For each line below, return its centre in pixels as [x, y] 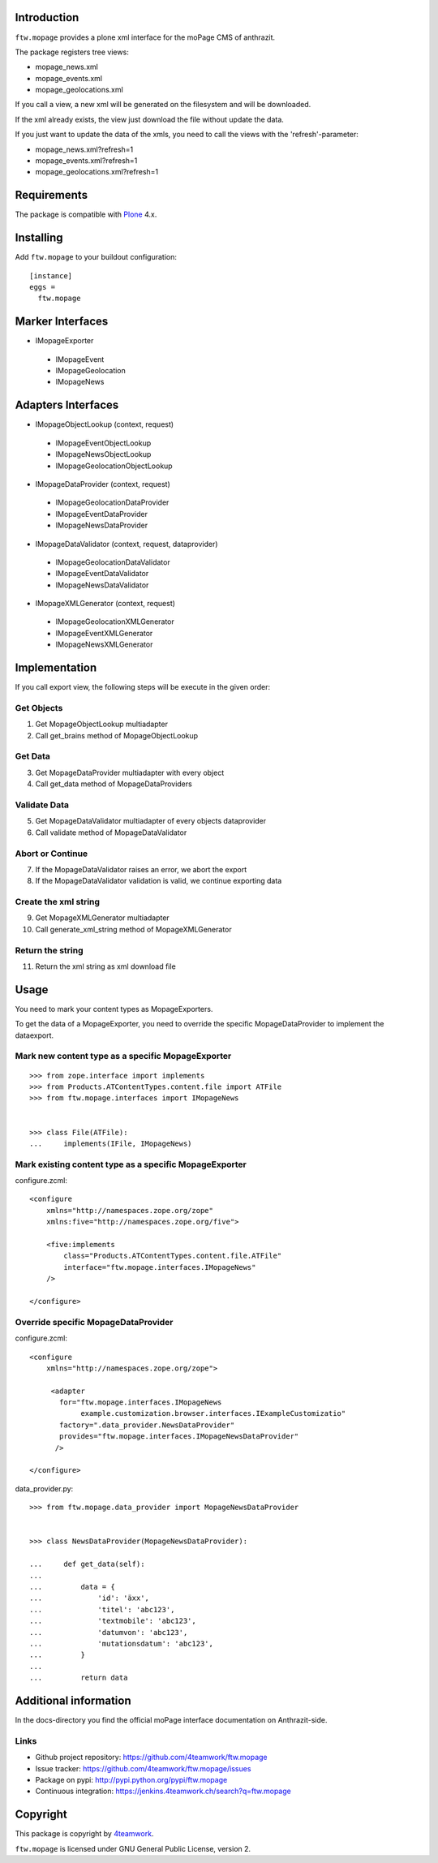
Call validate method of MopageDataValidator [111, 833]
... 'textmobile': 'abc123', [113, 1621]
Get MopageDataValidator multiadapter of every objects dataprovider [151, 821]
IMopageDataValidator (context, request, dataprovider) [127, 544]
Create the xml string [58, 902]
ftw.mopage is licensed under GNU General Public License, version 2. [133, 1848]
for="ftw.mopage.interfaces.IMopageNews [141, 1403]
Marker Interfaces [62, 322]
